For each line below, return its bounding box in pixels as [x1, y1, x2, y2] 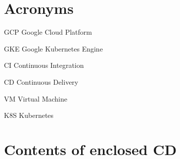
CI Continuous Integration [4, 60, 84, 70]
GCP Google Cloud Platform [4, 27, 92, 37]
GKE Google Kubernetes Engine [4, 43, 103, 53]
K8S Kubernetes [4, 110, 54, 120]
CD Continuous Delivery [4, 76, 79, 87]
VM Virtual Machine [4, 93, 68, 104]
